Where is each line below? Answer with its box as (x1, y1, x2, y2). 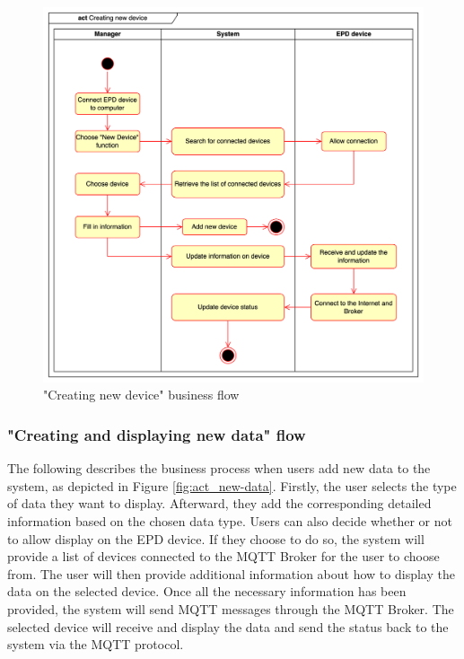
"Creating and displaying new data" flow (7, 423, 306, 445)
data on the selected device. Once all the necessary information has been (7, 582, 407, 601)
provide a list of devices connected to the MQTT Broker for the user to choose (7, 547, 440, 566)
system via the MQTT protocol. (7, 635, 184, 654)
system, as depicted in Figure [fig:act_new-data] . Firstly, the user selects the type (7, 476, 457, 495)
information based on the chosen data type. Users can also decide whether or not (7, 511, 452, 530)
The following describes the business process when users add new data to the (7, 459, 431, 478)
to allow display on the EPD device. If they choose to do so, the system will (7, 529, 425, 548)
